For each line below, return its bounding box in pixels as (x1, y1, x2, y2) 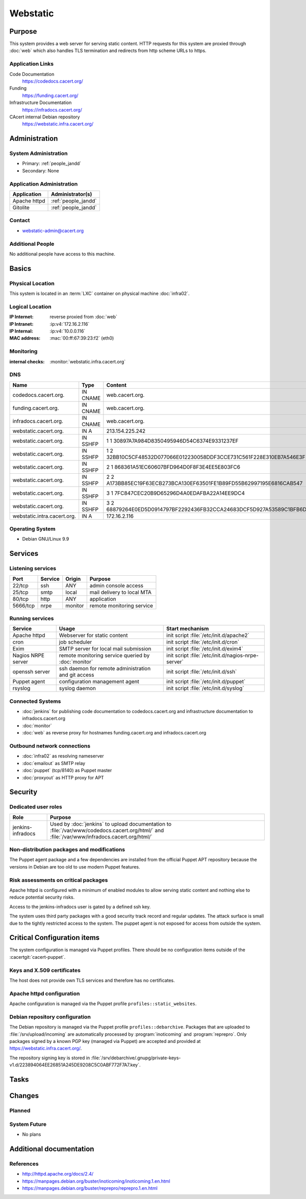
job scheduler (59, 639, 92, 646)
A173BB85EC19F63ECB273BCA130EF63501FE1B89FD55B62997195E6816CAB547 (106, 479, 303, 487)
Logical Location (9, 303, 52, 310)
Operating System (9, 525, 56, 532)
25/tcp (12, 589, 29, 596)
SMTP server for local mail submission (59, 645, 151, 652)
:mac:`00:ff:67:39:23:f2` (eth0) (49, 335, 114, 341)
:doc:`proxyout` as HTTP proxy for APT (22, 774, 104, 780)
